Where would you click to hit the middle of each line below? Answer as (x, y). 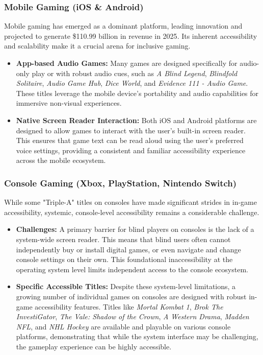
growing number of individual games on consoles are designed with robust (131, 296)
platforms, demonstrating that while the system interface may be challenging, (137, 336)
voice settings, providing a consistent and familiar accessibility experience (131, 150)
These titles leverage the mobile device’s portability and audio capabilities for (137, 93)
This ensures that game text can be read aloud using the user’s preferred (130, 140)
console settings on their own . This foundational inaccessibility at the (124, 259)
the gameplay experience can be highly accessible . (94, 346)
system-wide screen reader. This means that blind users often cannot (123, 239)
